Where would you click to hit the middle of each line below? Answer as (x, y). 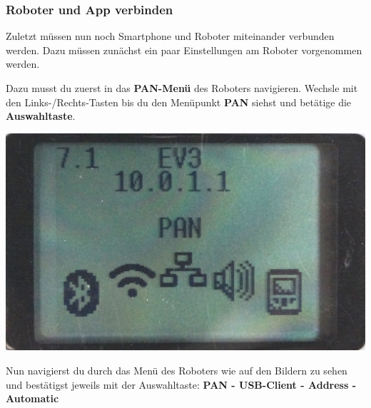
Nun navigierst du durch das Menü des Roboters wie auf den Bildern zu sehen (177, 371)
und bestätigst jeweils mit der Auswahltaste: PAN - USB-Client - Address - (181, 384)
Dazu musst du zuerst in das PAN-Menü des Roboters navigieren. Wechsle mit (182, 88)
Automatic (32, 398)
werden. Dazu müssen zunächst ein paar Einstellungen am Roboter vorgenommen (184, 50)
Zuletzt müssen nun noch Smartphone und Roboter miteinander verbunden (170, 36)
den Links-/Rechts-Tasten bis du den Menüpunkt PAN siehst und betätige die (179, 102)
